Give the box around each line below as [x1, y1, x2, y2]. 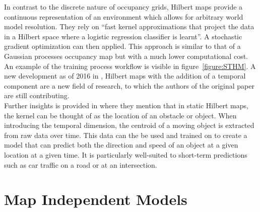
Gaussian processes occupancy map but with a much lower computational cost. [4, 50, 248, 61]
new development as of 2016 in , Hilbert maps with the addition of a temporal [4, 70, 246, 81]
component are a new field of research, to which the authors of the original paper [4, 80, 254, 91]
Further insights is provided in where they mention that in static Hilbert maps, [4, 100, 248, 110]
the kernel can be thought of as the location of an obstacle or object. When [4, 110, 237, 120]
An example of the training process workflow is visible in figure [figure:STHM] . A [4, 60, 256, 71]
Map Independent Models [4, 189, 187, 209]
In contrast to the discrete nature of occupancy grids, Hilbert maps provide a [4, 2, 243, 12]
